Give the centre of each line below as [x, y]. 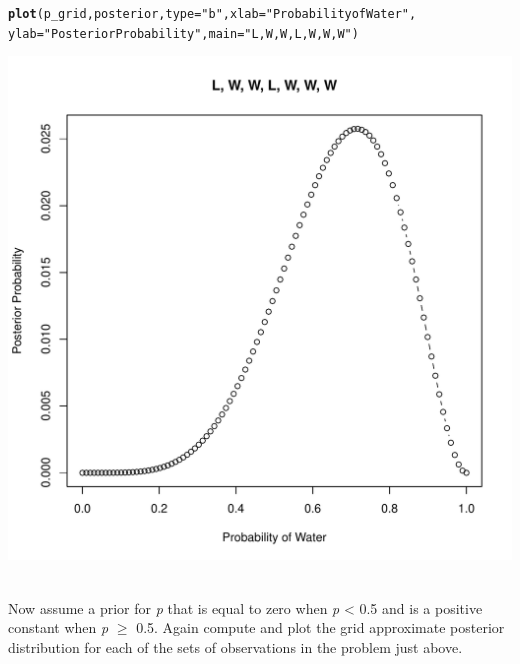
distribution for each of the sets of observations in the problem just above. [235, 646]
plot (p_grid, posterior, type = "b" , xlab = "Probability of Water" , [212, 14]
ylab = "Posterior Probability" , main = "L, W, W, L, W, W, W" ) [183, 33]
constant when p [58, 627]
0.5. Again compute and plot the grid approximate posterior [320, 627]
